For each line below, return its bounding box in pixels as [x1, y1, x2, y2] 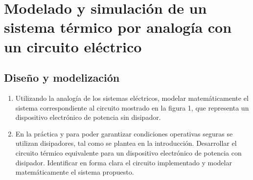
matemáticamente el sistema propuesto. [15, 167, 134, 177]
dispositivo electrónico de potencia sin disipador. [15, 112, 161, 122]
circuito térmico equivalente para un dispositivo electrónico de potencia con [15, 147, 242, 157]
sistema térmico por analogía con [4, 17, 232, 37]
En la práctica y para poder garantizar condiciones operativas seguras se [15, 128, 233, 138]
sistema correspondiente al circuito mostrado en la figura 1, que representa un [15, 102, 249, 112]
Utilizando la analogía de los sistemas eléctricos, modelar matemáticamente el [15, 92, 249, 103]
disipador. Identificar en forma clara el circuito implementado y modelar [15, 157, 232, 167]
